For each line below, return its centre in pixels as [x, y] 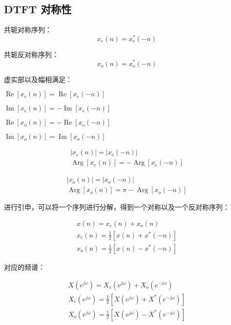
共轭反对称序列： [31, 54]
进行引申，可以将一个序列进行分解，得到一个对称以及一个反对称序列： [117, 207]
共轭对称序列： [28, 30]
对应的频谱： [24, 267]
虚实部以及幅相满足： [38, 79]
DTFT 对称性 [38, 9]
